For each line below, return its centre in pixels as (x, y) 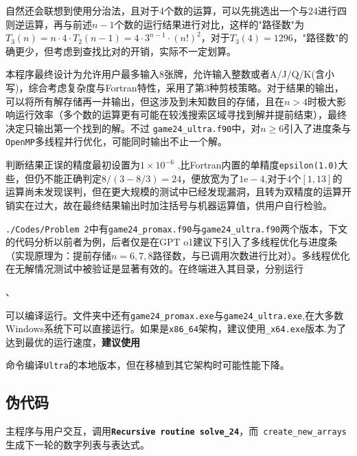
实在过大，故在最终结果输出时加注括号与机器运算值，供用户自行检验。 (173, 205)
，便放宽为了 (210, 178)
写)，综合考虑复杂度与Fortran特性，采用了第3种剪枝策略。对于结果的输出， (175, 87)
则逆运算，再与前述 (49, 24)
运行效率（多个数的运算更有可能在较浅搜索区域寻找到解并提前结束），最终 (181, 115)
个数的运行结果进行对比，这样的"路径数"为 (209, 24)
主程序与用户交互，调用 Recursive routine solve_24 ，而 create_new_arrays (176, 431)
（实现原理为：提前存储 (58, 255)
